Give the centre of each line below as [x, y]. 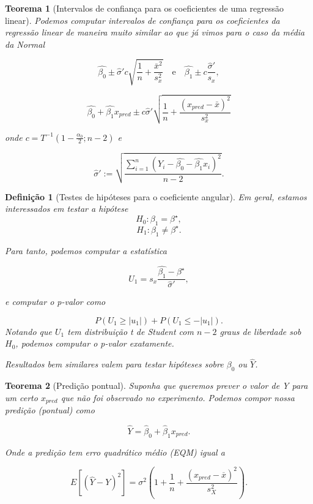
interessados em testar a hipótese [67, 209]
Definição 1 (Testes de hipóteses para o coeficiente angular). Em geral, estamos [156, 196]
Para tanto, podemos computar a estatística [86, 250]
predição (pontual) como [50, 410]
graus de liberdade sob [260, 331]
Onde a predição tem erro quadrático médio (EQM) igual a [115, 452]
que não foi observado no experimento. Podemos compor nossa [178, 397]
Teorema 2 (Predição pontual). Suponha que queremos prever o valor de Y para [156, 386]
